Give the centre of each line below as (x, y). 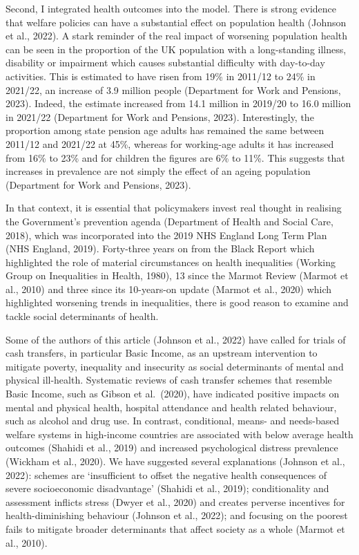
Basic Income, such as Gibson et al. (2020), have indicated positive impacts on (173, 394)
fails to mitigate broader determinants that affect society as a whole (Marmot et (175, 528)
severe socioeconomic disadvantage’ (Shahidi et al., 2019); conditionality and (167, 488)
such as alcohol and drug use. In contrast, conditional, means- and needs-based (173, 421)
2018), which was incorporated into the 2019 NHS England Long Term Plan (166, 235)
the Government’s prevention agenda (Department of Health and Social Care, (169, 221)
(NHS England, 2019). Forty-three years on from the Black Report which (160, 248)
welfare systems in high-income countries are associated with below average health (179, 434)
